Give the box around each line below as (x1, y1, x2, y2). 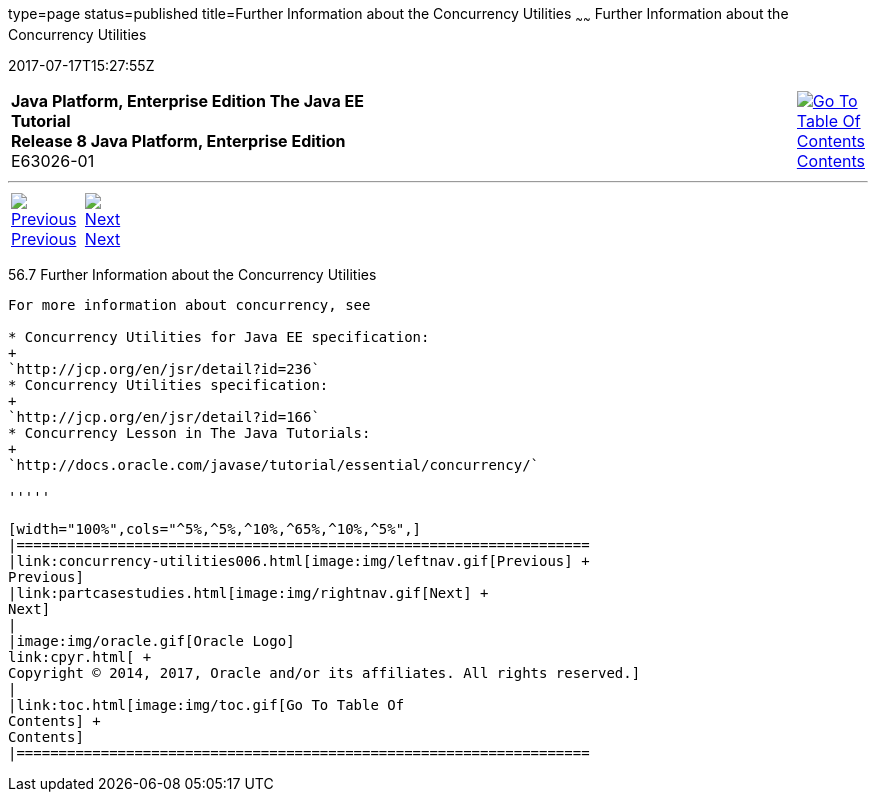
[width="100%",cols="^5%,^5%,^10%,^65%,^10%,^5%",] (8, 520, 422, 537)
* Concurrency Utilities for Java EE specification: (8, 328, 430, 345)
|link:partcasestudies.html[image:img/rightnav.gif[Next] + (8, 584, 489, 601)
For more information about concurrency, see (8, 296, 371, 313)
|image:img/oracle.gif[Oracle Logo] (8, 632, 295, 649)
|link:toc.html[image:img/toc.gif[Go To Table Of (8, 696, 405, 713)
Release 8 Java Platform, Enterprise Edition (11, 130, 346, 151)
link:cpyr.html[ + (8, 648, 152, 665)
